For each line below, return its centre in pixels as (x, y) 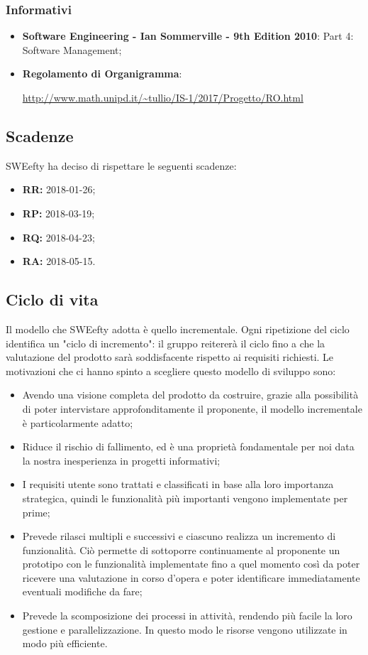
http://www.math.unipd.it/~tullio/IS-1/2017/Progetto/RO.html (163, 97)
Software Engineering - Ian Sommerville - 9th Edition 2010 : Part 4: (188, 36)
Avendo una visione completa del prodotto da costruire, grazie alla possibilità (190, 395)
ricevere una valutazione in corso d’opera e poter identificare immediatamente (191, 577)
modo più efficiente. (65, 643)
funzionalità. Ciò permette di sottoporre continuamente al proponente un (181, 550)
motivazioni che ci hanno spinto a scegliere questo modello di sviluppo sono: (171, 370)
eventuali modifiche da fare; (82, 591)
